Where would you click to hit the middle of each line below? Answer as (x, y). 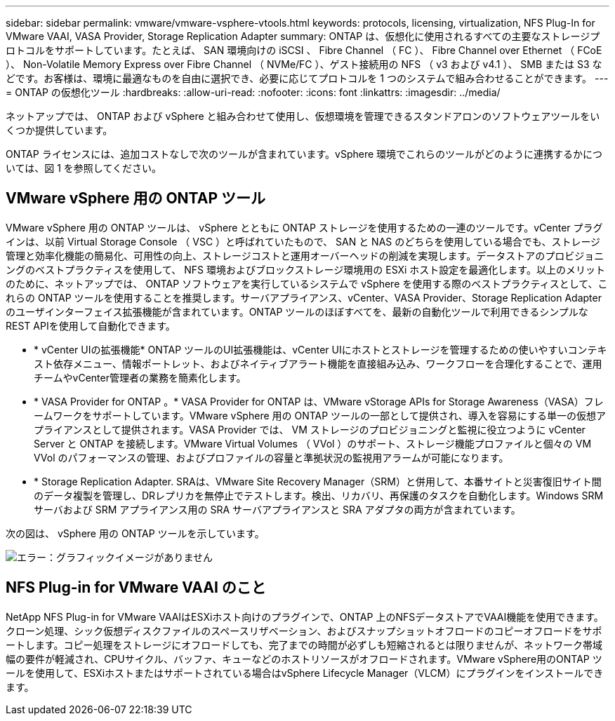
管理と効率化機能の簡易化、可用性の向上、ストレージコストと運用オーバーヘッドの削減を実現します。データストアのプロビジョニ (305, 255)
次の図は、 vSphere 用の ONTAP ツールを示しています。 (135, 533)
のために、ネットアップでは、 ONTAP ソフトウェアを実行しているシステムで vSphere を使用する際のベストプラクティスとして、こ (307, 283)
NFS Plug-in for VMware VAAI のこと (136, 588)
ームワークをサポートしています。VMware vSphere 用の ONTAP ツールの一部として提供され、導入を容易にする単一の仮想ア (320, 415)
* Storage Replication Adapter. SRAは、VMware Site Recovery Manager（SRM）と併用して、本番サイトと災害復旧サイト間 (318, 481)
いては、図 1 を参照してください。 (84, 168)
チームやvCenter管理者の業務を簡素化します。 (140, 377)
